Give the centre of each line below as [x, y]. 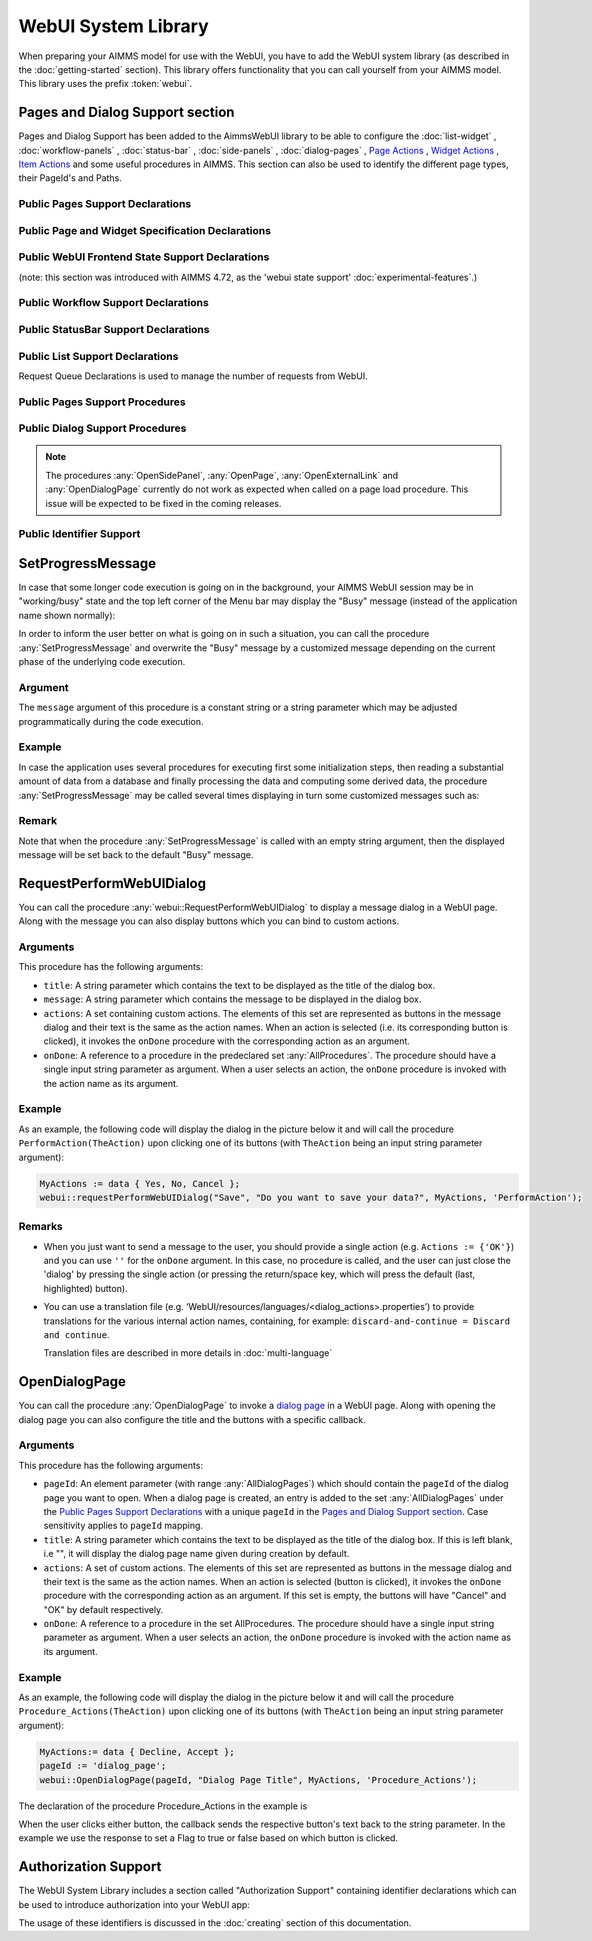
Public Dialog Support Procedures [102, 428]
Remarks [41, 1227]
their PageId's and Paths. [70, 178]
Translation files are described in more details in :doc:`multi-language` [188, 1353]
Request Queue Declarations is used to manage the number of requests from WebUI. [193, 376]
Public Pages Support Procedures [102, 402]
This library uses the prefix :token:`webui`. [105, 84]
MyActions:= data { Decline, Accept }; [137, 1751]
